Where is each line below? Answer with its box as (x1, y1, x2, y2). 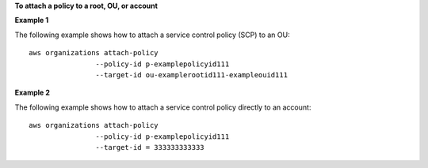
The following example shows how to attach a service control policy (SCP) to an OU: (14, 30, 290, 39)
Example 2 (14, 88, 51, 98)
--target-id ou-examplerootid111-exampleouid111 (95, 70, 289, 79)
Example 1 (14, 16, 49, 25)
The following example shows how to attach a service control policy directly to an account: (14, 103, 311, 112)
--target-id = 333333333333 (95, 143, 205, 151)
